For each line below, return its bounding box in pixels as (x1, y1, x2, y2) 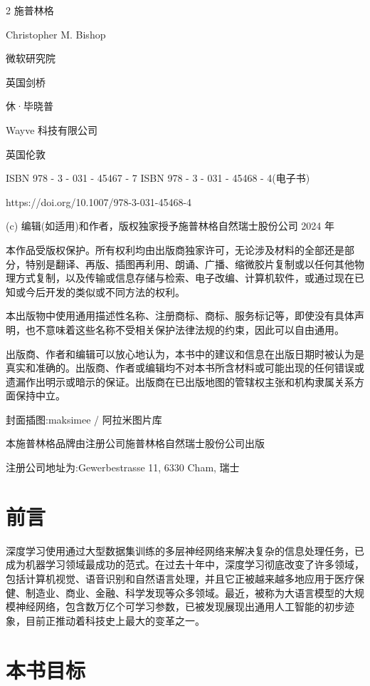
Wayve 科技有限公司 (6, 122, 98, 137)
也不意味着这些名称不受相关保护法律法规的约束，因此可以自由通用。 (25, 322, 344, 337)
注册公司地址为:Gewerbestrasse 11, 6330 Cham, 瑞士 (6, 460, 240, 475)
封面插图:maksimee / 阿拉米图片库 (6, 411, 162, 426)
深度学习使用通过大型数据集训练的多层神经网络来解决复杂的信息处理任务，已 (6, 543, 364, 558)
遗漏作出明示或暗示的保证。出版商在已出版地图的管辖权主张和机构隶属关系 (6, 374, 354, 389)
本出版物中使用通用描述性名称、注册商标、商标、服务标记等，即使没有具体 (6, 308, 354, 323)
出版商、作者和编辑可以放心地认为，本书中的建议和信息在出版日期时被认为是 (6, 346, 364, 361)
